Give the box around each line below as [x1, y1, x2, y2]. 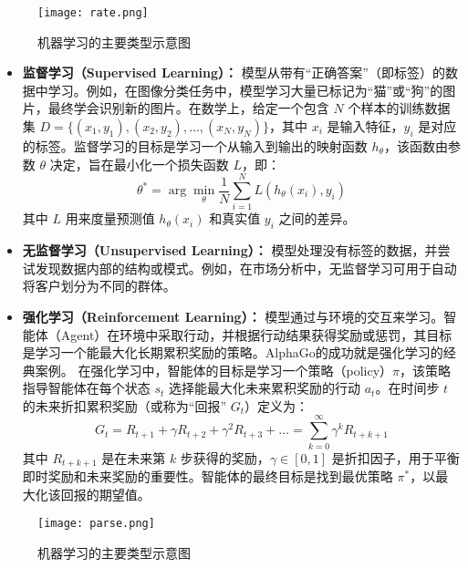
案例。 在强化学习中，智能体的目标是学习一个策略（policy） [35, 360, 393, 379]
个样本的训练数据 [348, 98, 451, 118]
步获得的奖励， [180, 448, 270, 467]
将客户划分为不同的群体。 [22, 276, 176, 295]
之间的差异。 [278, 209, 356, 228]
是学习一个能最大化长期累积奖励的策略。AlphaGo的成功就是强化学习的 [22, 343, 443, 362]
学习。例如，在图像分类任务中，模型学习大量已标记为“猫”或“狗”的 [47, 80, 443, 99]
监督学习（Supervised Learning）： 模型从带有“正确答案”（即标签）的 [22, 63, 445, 82]
